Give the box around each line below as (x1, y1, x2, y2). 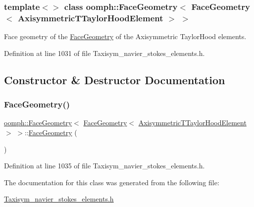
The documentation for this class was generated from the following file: (4, 177, 219, 187)
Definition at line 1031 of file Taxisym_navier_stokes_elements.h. (4, 48, 205, 58)
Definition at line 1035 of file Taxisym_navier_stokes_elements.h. (4, 160, 205, 171)
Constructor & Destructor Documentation (4, 72, 225, 87)
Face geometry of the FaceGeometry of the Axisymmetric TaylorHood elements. (4, 31, 247, 42)
